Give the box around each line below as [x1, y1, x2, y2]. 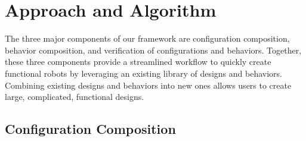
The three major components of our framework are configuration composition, [5, 32, 290, 45]
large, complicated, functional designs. [5, 90, 144, 103]
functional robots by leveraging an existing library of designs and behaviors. [5, 67, 282, 79]
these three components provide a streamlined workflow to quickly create [5, 55, 271, 68]
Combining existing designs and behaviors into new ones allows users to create [5, 79, 292, 91]
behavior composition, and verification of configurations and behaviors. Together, [5, 43, 302, 56]
